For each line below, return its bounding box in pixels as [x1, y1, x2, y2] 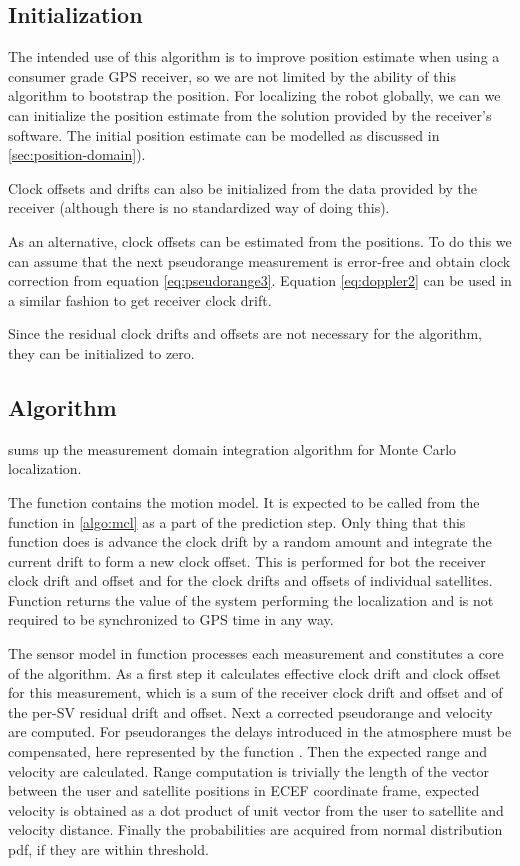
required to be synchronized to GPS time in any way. [8, 609, 334, 630]
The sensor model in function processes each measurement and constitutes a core [8, 643, 504, 664]
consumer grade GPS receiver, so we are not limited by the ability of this [8, 65, 456, 86]
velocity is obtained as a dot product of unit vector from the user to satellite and [8, 799, 504, 820]
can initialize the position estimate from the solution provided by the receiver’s [8, 104, 492, 125]
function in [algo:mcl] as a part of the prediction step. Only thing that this [8, 511, 466, 532]
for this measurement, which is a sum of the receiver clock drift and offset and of [8, 682, 503, 703]
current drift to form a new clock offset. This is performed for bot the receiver [8, 550, 486, 571]
